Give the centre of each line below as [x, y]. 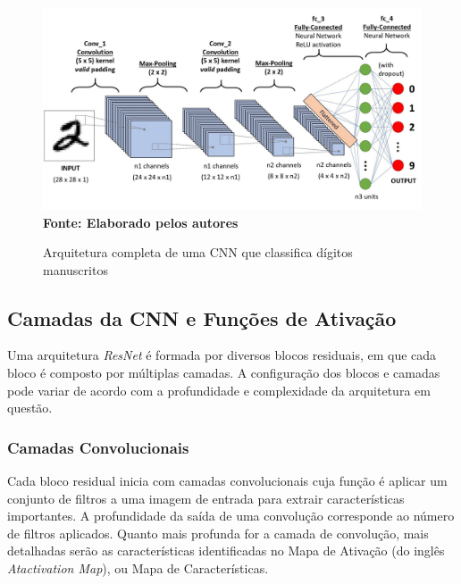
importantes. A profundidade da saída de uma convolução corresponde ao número [231, 516]
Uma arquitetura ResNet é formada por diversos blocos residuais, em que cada [222, 355]
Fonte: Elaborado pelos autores [141, 222]
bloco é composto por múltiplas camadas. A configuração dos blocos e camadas [224, 373]
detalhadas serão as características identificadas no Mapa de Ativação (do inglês [226, 551]
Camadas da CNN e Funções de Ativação [202, 317]
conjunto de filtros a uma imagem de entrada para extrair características [206, 498]
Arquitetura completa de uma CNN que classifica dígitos [198, 252]
